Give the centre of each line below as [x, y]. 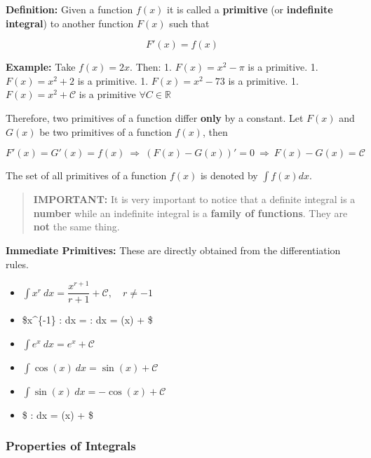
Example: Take [41, 67]
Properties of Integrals [71, 446]
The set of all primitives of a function [86, 175]
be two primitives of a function [106, 131]
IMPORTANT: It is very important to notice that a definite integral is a [194, 199]
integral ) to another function [70, 23]
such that [189, 23]
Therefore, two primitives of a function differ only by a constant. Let [155, 117]
